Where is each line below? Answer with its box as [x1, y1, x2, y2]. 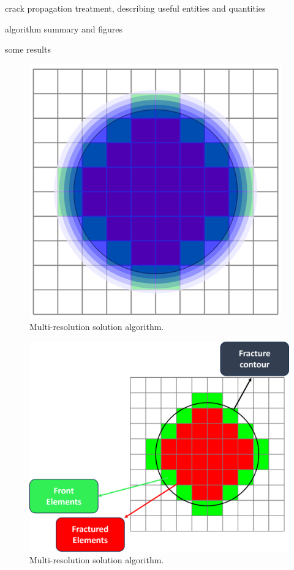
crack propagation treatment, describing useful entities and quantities [5, 2, 266, 14]
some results [5, 43, 51, 56]
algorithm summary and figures [5, 22, 123, 35]
